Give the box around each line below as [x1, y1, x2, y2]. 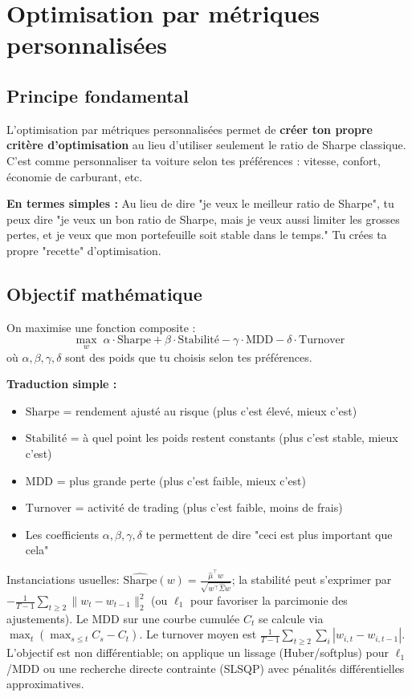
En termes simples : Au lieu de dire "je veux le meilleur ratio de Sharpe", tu [6, 195, 394, 212]
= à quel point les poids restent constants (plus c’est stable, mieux [70, 429, 398, 446]
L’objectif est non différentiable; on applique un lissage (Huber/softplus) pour [6, 644, 389, 661]
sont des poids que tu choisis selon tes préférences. [65, 348, 312, 365]
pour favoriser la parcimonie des [190, 592, 348, 609]
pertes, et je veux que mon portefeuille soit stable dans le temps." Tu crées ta [6, 226, 387, 243]
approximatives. [6, 675, 84, 692]
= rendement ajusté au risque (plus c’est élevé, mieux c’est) [63, 402, 357, 419]
